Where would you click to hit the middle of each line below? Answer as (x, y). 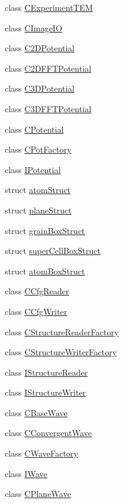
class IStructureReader (46, 372)
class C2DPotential (40, 48)
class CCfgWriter (36, 311)
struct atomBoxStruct (45, 270)
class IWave (26, 473)
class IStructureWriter (46, 392)
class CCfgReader (37, 291)
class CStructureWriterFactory (61, 352)
